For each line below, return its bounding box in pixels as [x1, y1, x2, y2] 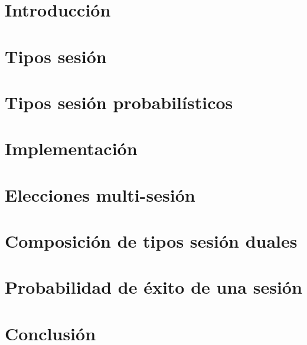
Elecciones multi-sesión [5, 182, 195, 206]
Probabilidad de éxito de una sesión [5, 275, 302, 299]
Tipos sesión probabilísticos [5, 90, 233, 114]
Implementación [5, 136, 138, 160]
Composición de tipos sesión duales [5, 229, 298, 253]
